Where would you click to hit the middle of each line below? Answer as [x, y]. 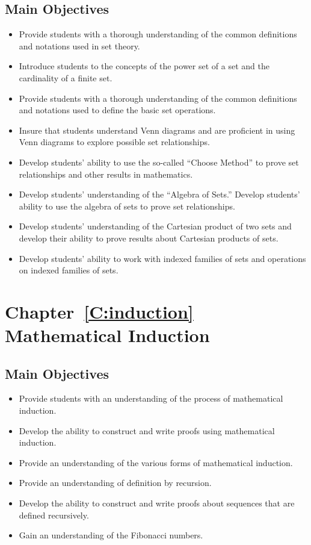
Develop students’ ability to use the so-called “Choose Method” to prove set [159, 162]
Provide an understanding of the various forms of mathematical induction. [156, 462]
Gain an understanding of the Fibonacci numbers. [111, 535]
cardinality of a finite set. [66, 77]
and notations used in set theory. [79, 45]
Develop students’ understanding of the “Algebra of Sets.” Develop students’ [159, 194]
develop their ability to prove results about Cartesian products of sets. [149, 238]
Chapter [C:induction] [99, 311]
